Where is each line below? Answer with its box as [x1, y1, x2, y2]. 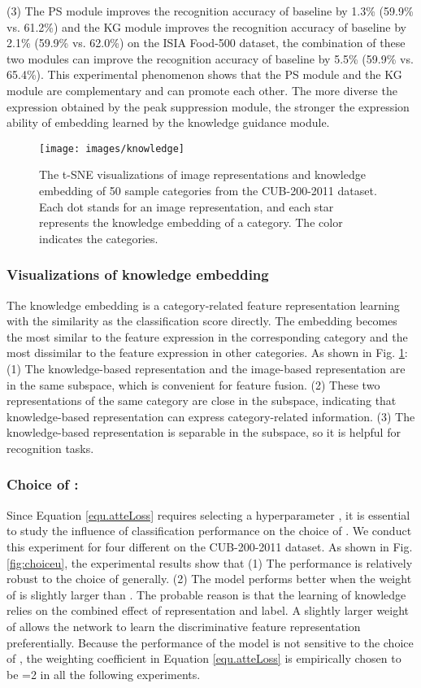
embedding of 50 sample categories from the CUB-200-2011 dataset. [39, 182, 377, 198]
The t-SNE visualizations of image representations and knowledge [39, 166, 366, 183]
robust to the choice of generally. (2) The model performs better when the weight [7, 570, 412, 587]
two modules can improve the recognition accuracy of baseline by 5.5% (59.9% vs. [7, 50, 414, 67]
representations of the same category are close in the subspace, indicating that [7, 392, 397, 409]
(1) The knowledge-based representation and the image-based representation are [7, 359, 406, 377]
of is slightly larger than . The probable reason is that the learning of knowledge [7, 586, 406, 603]
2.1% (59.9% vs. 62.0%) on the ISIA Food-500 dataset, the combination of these [7, 34, 406, 51]
